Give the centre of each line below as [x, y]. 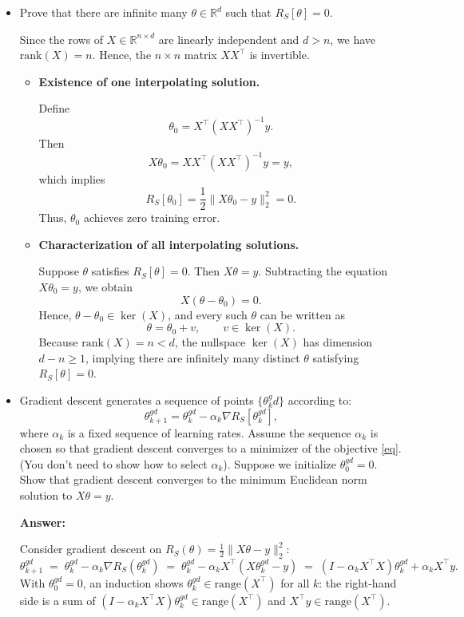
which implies [72, 178]
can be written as [302, 314]
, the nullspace [210, 342]
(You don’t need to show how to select [113, 463]
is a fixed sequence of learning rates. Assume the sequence [209, 432]
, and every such [208, 314]
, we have [353, 39]
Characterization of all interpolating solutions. [169, 244]
